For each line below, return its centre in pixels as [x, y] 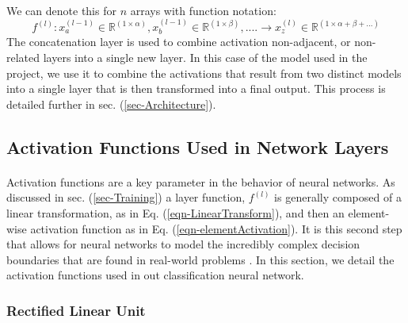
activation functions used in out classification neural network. [155, 275]
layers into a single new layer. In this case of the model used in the [205, 58]
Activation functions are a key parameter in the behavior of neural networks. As [201, 181]
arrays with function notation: [203, 10]
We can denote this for [61, 10]
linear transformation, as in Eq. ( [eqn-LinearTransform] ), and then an [175, 212]
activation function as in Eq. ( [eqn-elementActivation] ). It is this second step [216, 228]
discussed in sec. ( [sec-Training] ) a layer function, [126, 197]
